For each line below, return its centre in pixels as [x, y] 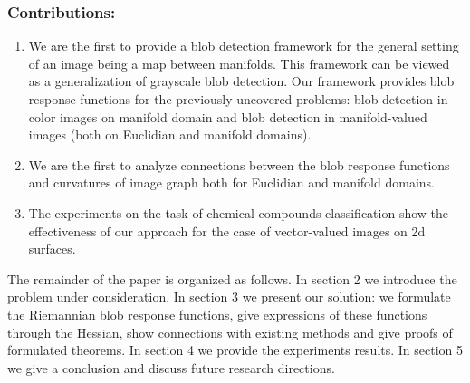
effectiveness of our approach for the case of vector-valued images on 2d [227, 230]
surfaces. [52, 249]
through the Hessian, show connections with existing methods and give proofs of [230, 332]
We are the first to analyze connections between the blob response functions [239, 164]
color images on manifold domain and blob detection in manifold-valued [228, 116]
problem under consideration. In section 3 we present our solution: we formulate [229, 297]
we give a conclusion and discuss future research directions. [171, 367]
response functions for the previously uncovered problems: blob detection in [238, 99]
